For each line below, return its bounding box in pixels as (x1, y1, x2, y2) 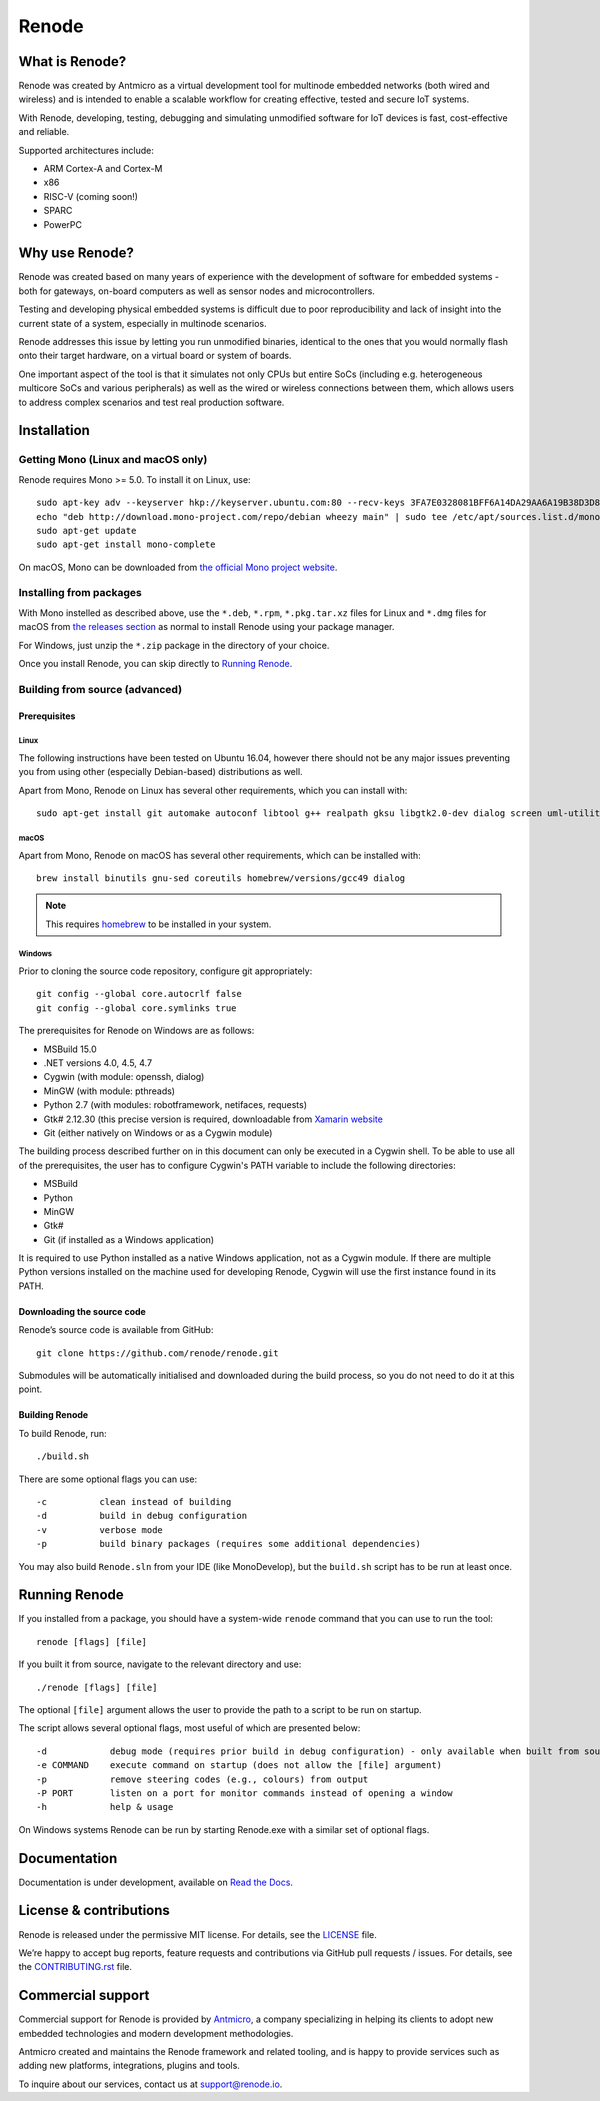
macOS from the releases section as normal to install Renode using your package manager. (18, 621, 395, 633)
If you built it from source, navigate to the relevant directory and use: (18, 1658, 302, 1670)
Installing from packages (18, 586, 142, 600)
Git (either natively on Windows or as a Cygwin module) (43, 1126, 273, 1139)
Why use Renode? (18, 245, 134, 262)
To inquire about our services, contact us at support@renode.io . (18, 2078, 283, 2090)
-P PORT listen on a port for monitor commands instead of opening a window (36, 1787, 453, 1799)
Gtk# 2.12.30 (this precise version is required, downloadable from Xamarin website (43, 1113, 384, 1125)
